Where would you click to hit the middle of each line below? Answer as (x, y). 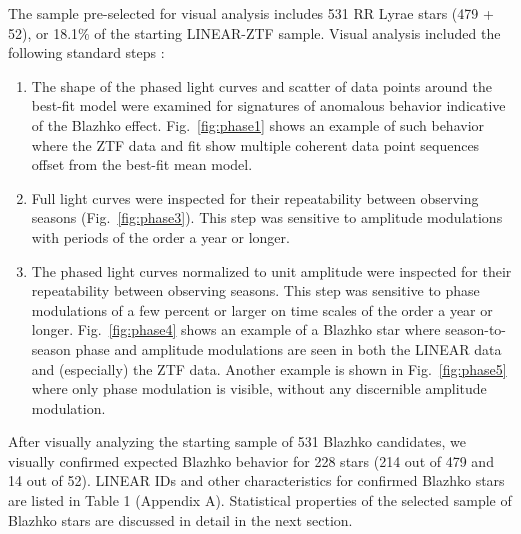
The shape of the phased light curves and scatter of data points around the (261, 85)
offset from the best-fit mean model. (142, 164)
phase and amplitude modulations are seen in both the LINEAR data (288, 348)
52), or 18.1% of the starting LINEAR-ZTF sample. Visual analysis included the (254, 32)
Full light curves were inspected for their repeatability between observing (255, 197)
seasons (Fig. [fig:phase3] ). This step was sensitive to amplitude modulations (267, 217)
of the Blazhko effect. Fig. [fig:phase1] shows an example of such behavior (258, 124)
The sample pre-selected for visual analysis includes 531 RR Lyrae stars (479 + (251, 13)
